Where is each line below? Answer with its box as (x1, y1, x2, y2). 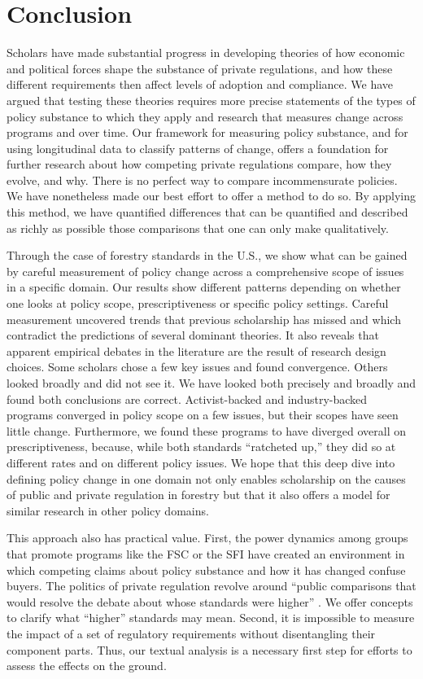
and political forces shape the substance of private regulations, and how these (7, 59, 393, 77)
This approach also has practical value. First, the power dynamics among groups (7, 529, 408, 546)
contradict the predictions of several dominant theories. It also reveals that (7, 326, 379, 344)
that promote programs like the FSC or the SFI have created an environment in (7, 545, 405, 562)
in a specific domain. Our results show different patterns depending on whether (7, 278, 401, 296)
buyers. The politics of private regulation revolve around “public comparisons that (7, 577, 416, 594)
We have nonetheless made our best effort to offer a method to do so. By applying (7, 187, 416, 204)
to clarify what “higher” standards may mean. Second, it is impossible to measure (7, 609, 415, 626)
